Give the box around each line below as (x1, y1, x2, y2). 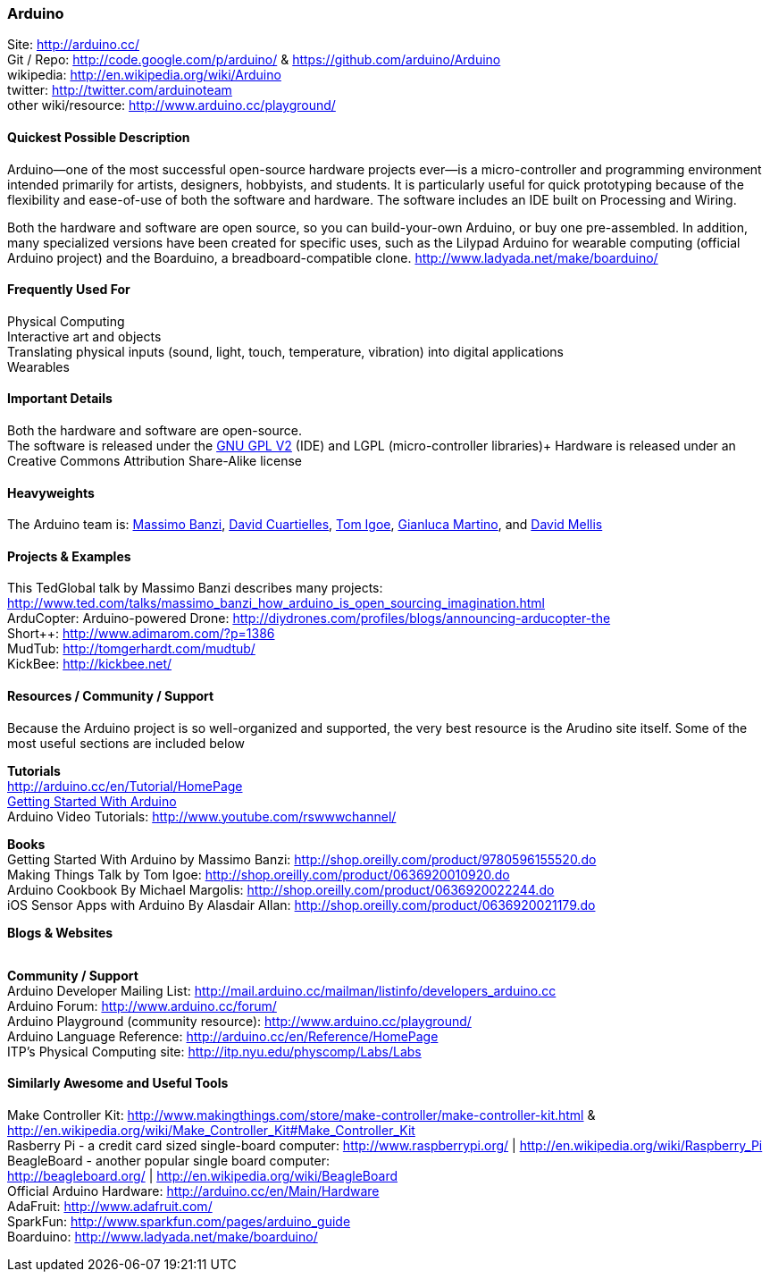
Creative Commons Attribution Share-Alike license (7, 453, 302, 469)
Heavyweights (7, 484, 95, 501)
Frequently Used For (7, 282, 130, 298)
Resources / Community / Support (7, 688, 214, 704)
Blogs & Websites (7, 924, 113, 940)
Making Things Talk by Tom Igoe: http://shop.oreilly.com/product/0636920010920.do (7, 866, 510, 882)
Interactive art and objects (7, 328, 162, 344)
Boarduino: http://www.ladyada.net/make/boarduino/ (7, 1228, 318, 1244)
